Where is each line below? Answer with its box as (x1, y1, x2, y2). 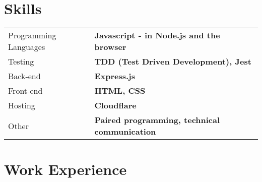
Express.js (94, 70, 135, 82)
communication (94, 126, 156, 138)
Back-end (8, 70, 41, 82)
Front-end (8, 85, 43, 97)
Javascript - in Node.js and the (94, 29, 220, 41)
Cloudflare (94, 99, 137, 111)
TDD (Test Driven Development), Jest (94, 55, 251, 68)
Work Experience (4, 159, 127, 179)
